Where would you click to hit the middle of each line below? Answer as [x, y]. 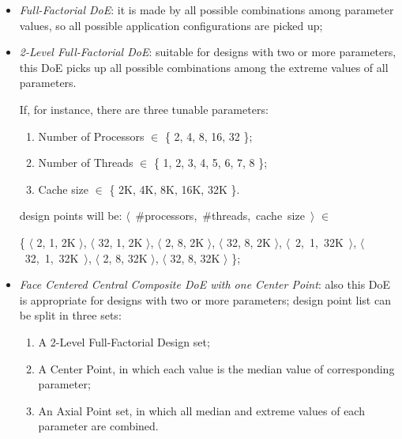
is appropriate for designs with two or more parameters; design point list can [205, 299]
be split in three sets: [70, 315]
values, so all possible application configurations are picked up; [171, 25]
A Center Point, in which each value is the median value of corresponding [216, 368]
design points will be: [71, 216]
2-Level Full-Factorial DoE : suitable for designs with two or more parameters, [208, 52]
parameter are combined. [98, 426]
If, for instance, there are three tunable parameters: [144, 109]
